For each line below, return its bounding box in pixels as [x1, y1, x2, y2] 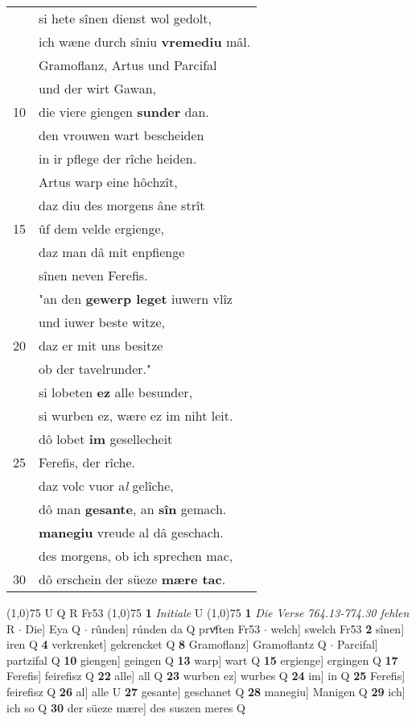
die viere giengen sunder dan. [39, 102, 209, 121]
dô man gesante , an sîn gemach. [39, 500, 227, 518]
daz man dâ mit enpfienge [39, 243, 185, 261]
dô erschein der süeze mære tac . [39, 570, 226, 588]
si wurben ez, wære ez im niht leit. [39, 406, 233, 425]
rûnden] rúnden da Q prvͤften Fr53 [91, 620, 261, 637]
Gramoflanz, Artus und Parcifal [39, 56, 217, 74]
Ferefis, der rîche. [39, 453, 136, 471]
